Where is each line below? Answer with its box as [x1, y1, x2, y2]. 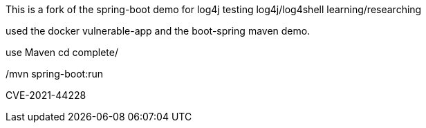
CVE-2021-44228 [6, 89, 86, 101]
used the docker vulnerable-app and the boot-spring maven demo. [6, 25, 311, 37]
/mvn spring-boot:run [6, 68, 104, 80]
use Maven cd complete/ [6, 46, 118, 58]
